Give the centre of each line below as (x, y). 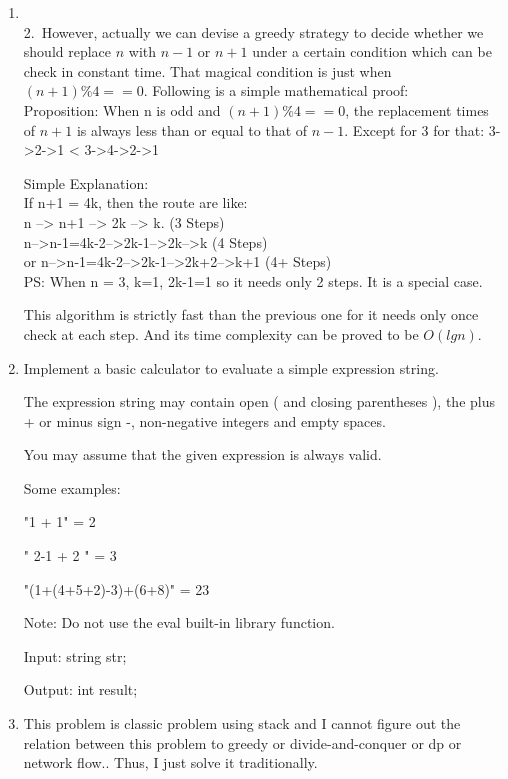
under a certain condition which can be (372, 51)
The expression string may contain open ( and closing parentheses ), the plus (259, 401)
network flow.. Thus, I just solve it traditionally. (170, 762)
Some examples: (72, 487)
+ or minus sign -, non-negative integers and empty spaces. (204, 420)
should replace (67, 51)
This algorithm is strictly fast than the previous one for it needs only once (251, 314)
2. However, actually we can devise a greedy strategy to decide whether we (253, 31)
